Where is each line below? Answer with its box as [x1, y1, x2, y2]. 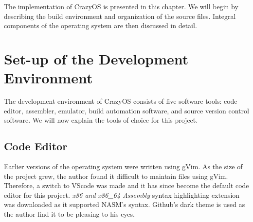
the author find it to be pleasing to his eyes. [4, 209, 135, 219]
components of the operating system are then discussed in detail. [4, 20, 197, 31]
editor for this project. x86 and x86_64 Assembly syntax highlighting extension [4, 190, 240, 200]
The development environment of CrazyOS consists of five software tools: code [4, 96, 237, 106]
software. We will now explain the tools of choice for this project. [4, 115, 198, 125]
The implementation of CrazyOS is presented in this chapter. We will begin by [4, 1, 238, 11]
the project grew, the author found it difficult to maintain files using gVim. [4, 171, 228, 181]
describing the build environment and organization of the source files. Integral [4, 11, 236, 21]
